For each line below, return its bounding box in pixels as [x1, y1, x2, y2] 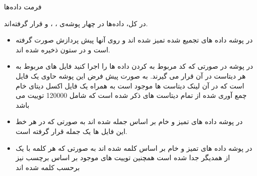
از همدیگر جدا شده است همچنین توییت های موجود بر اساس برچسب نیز [15, 152, 230, 163]
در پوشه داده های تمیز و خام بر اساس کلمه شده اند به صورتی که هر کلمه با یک [15, 142, 253, 153]
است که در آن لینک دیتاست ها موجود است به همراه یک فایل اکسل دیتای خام [15, 80, 245, 90]
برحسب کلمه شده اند [15, 162, 80, 172]
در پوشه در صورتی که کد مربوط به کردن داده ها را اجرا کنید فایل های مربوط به [15, 61, 254, 71]
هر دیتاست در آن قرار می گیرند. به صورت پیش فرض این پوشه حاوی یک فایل [15, 70, 246, 81]
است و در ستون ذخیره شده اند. [15, 44, 110, 54]
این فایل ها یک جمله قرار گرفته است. [15, 126, 128, 136]
